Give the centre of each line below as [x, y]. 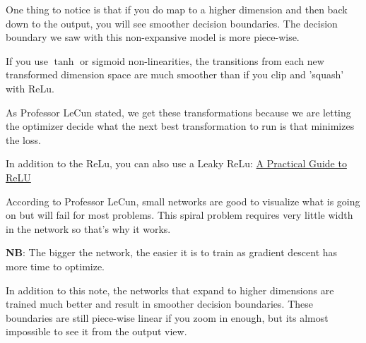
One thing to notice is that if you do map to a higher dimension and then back [177, 9]
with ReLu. [30, 88]
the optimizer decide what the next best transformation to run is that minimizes [180, 126]
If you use [27, 60]
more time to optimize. [55, 266]
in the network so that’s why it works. [88, 228]
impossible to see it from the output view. [96, 331]
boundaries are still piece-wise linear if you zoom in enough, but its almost [167, 317]
